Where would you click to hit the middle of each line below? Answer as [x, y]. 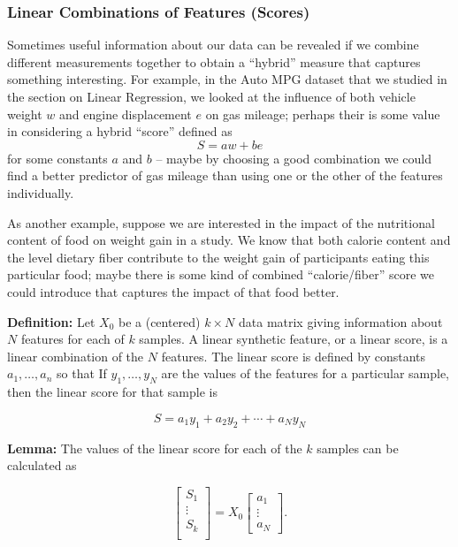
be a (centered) [159, 321]
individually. [41, 192]
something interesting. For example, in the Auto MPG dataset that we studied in [227, 79]
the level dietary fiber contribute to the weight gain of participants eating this [218, 257]
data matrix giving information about [340, 321]
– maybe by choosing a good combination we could [294, 158]
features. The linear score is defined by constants [293, 356]
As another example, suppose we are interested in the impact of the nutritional [221, 222]
